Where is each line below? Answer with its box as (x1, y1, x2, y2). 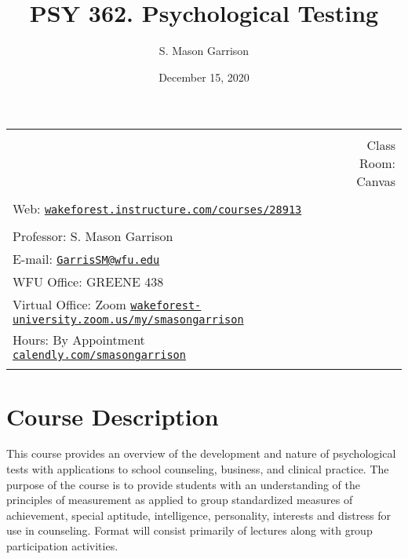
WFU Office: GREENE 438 (13, 272, 164, 291)
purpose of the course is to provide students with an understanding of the (6, 476, 360, 492)
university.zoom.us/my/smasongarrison (13, 313, 244, 327)
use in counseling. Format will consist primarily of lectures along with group (6, 522, 373, 539)
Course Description (6, 400, 219, 432)
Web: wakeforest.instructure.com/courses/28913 (13, 199, 302, 218)
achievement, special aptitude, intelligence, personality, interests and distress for (6, 506, 391, 523)
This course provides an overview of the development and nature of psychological (6, 445, 396, 462)
